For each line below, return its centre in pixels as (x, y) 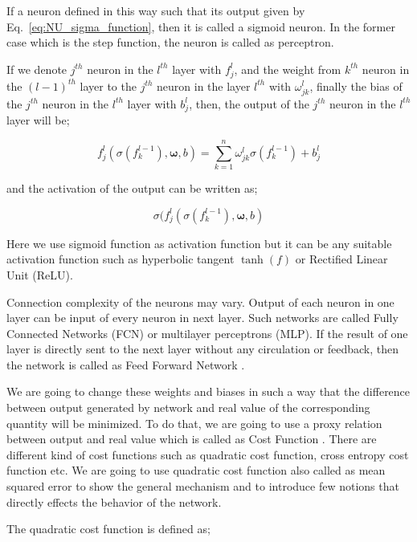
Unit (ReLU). (40, 274)
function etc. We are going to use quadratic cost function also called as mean (196, 470)
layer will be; (38, 120)
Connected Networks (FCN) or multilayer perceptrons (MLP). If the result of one (207, 333)
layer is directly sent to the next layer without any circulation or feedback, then (203, 349)
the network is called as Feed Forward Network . (126, 364)
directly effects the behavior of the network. (114, 501)
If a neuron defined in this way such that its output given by (156, 10)
